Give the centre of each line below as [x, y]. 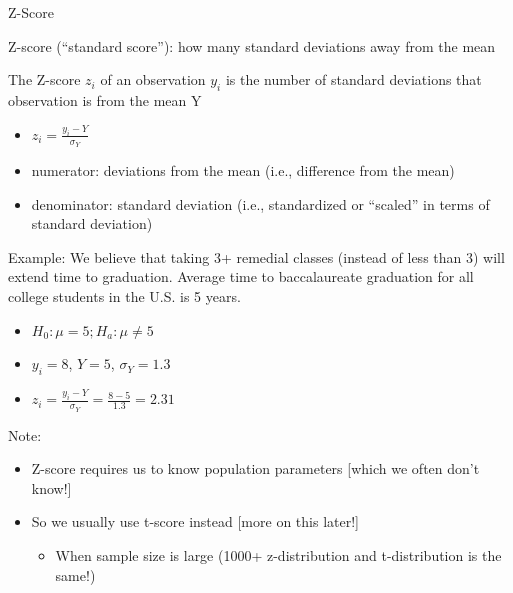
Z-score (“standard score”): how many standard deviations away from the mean [252, 45]
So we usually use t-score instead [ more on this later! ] [195, 521]
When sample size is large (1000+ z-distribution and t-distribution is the [278, 554]
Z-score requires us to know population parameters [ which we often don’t [255, 468]
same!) [75, 574]
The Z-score [44, 79]
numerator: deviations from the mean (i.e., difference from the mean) [243, 170]
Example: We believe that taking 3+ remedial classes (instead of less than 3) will [256, 256]
